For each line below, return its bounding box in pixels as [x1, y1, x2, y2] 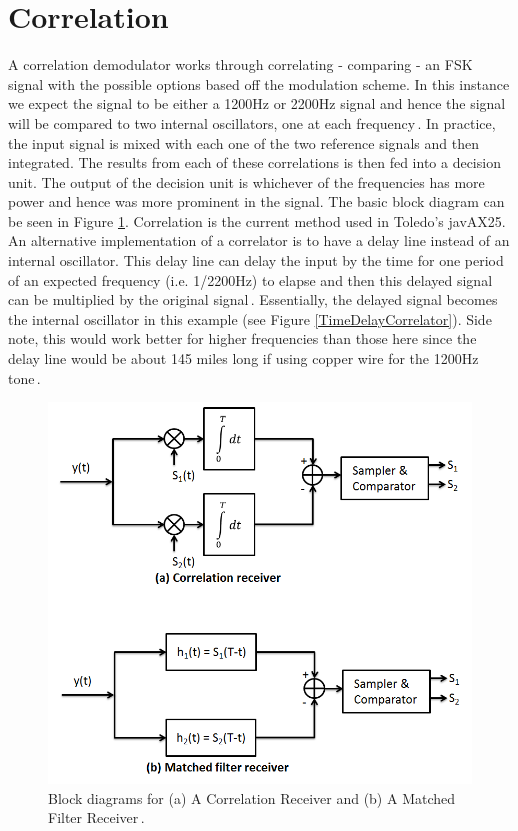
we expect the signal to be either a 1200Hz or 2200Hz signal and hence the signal [8, 93, 506, 114]
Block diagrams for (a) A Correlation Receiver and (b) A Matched [48, 787, 456, 808]
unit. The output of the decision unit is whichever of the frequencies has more [8, 171, 485, 192]
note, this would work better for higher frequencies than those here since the [8, 328, 477, 349]
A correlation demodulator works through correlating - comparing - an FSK [8, 54, 473, 75]
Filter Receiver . [48, 807, 145, 828]
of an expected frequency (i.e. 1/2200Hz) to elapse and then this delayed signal [8, 269, 493, 290]
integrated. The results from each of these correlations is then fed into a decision [8, 152, 501, 173]
